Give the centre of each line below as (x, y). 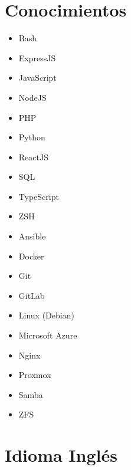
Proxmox (35, 375)
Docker (31, 256)
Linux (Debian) (46, 315)
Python (32, 137)
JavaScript (37, 78)
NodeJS (32, 97)
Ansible (32, 236)
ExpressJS (37, 57)
